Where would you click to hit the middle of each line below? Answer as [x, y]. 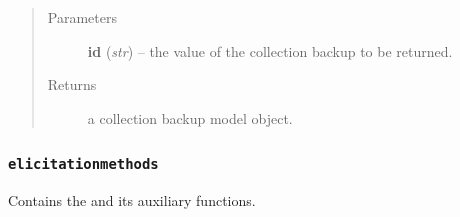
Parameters [82, 17]
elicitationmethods [83, 164]
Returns [72, 84]
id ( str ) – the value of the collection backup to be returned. [270, 50]
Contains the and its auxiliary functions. [132, 200]
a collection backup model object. [190, 117]
